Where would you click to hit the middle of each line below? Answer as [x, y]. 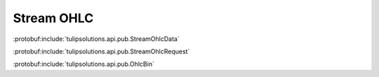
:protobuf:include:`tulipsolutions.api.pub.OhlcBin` [84, 64]
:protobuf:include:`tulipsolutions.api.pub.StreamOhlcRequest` [101, 51]
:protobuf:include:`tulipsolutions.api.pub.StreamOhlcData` [96, 39]
